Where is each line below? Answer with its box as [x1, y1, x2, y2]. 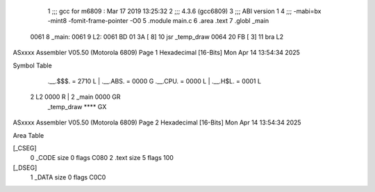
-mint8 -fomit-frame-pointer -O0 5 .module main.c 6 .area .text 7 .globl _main [47, 17, 269, 25]
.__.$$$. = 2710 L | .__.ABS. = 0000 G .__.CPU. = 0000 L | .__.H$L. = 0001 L [47, 77, 262, 85]
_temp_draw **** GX [47, 102, 107, 111]
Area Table [12, 131, 44, 139]
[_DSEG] [12, 163, 37, 172]
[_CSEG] [12, 143, 37, 152]
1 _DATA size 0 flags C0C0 [30, 173, 106, 182]
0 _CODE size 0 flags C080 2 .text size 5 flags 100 [30, 154, 174, 162]
